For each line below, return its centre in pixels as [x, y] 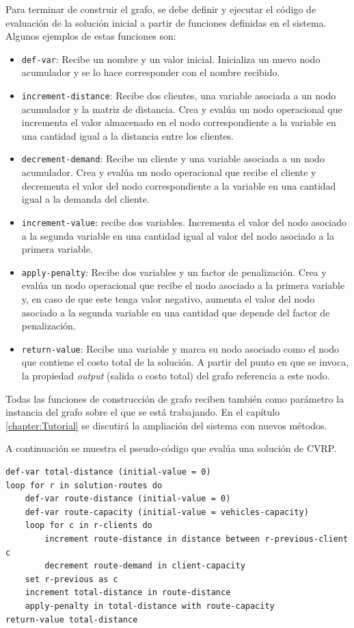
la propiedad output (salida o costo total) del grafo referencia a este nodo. [176, 376]
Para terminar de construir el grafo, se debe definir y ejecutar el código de [161, 9]
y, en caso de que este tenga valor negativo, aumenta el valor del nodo [168, 299]
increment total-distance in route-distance [128, 593]
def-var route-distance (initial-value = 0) [128, 499]
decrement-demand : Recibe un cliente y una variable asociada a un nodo [173, 159]
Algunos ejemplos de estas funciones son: [91, 36]
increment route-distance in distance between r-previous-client [196, 539]
